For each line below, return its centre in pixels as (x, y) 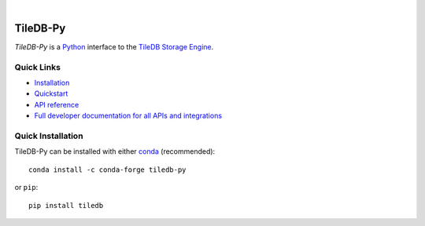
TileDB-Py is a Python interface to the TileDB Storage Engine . (114, 46)
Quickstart (51, 93)
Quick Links (37, 67)
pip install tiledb (66, 205)
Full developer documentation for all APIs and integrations (128, 116)
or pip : (26, 188)
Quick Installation (49, 136)
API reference (57, 104)
